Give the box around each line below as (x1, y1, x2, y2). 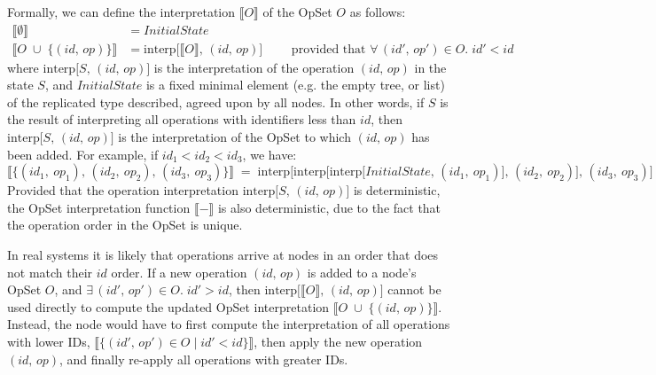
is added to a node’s (307, 262, 417, 281)
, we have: (242, 145, 297, 163)
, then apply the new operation (254, 332, 423, 350)
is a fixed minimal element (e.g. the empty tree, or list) (145, 75, 445, 94)
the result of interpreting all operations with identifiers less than (7, 110, 356, 129)
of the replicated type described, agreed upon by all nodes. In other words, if (7, 92, 425, 111)
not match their (7, 262, 93, 281)
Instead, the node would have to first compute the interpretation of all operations (7, 315, 450, 333)
